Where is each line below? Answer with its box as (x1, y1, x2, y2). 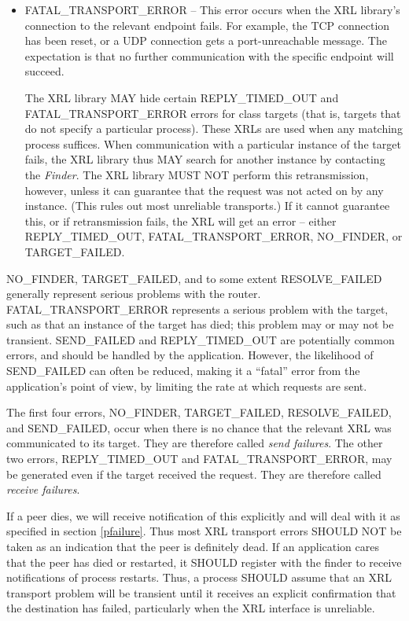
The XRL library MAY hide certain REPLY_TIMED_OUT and (24, 89, 339, 105)
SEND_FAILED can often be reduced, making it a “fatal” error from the (6, 362, 360, 379)
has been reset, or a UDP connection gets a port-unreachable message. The (24, 32, 387, 49)
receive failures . (6, 481, 80, 498)
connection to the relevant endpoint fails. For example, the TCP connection (24, 17, 390, 33)
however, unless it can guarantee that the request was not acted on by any (24, 182, 384, 198)
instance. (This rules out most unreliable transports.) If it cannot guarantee (24, 197, 390, 214)
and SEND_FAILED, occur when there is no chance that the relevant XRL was (6, 419, 392, 435)
